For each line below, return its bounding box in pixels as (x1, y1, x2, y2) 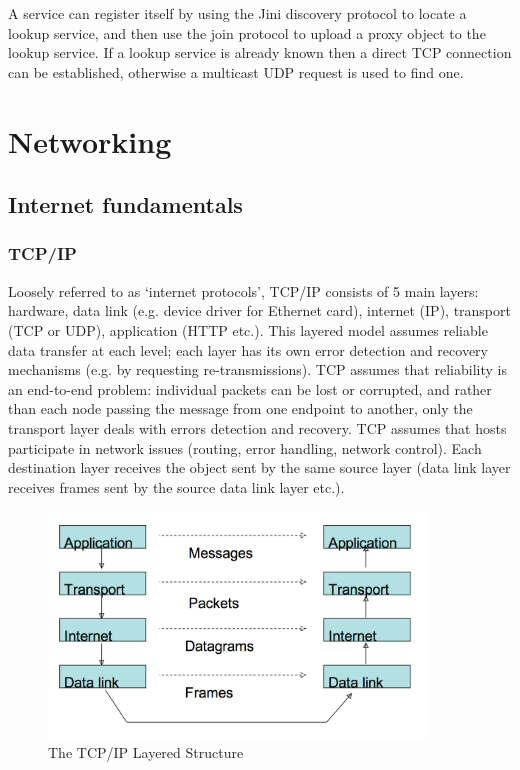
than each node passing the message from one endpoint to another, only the (8, 398, 473, 419)
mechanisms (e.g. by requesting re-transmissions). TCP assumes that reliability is (8, 359, 507, 380)
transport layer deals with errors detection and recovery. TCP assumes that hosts (8, 417, 507, 438)
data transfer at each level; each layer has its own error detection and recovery (8, 339, 488, 360)
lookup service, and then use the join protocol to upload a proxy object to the (8, 22, 486, 43)
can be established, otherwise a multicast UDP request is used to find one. (8, 61, 464, 82)
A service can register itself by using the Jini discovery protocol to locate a (8, 3, 467, 23)
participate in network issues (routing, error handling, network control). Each (8, 437, 482, 458)
